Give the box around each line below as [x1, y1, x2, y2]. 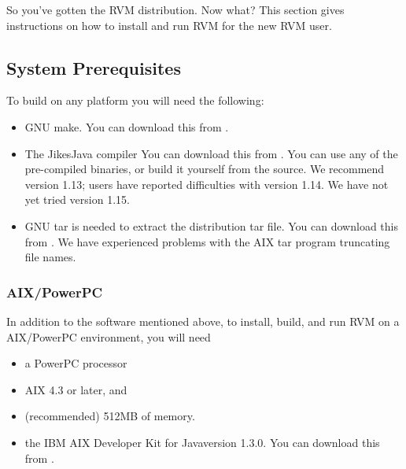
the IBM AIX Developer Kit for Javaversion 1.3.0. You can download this [24, 434, 380, 450]
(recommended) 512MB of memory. [24, 408, 195, 424]
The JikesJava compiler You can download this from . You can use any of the [24, 145, 398, 161]
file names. [24, 249, 76, 265]
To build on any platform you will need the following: [6, 92, 264, 109]
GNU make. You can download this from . [24, 118, 229, 135]
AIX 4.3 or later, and [24, 381, 127, 397]
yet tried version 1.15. [24, 191, 130, 208]
